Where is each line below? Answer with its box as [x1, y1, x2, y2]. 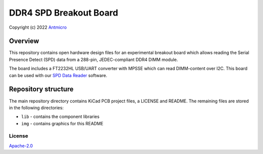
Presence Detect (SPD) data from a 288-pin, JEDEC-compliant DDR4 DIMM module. [9, 57, 178, 62]
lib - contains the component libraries [21, 114, 100, 119]
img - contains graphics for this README [21, 120, 104, 126]
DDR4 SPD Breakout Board [9, 7, 118, 18]
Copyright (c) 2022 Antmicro [9, 24, 67, 30]
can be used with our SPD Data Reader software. [9, 72, 107, 78]
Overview [9, 37, 39, 45]
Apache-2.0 [9, 143, 33, 149]
